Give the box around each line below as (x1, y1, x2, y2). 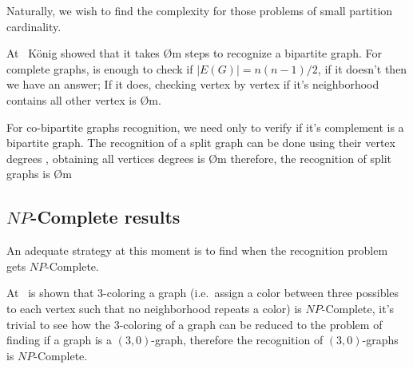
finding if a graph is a (6, 331, 112, 348)
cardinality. (6, 18, 62, 34)
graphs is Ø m (6, 165, 72, 182)
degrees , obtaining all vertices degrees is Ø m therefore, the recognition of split (6, 149, 392, 166)
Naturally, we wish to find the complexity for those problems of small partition (6, 2, 393, 18)
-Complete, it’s (321, 300, 395, 316)
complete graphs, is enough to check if (6, 60, 193, 77)
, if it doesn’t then (317, 60, 407, 77)
